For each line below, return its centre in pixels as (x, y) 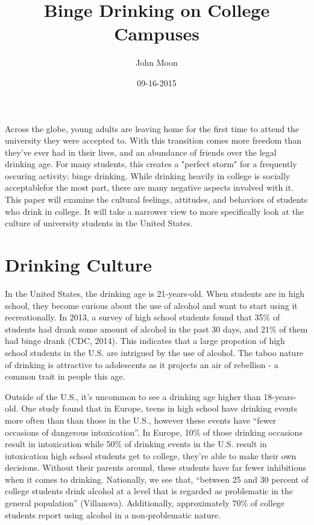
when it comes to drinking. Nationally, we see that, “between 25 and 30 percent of (157, 479)
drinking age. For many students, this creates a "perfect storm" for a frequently (151, 164)
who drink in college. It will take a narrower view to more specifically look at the (155, 211)
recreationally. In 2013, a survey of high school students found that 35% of (143, 317)
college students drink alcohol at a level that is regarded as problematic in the (149, 491)
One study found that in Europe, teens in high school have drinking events (159, 408)
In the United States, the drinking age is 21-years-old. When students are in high (155, 293)
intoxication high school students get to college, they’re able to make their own (151, 455)
